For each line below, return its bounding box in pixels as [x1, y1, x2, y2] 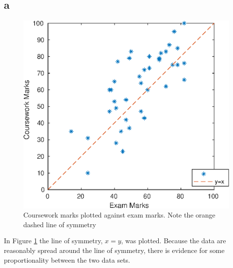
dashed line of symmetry [23, 219, 96, 229]
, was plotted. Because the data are [121, 235, 226, 246]
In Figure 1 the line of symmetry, [4, 235, 103, 246]
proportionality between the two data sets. [4, 254, 131, 265]
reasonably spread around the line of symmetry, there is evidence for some [4, 245, 225, 255]
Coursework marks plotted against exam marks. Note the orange [23, 210, 216, 220]
